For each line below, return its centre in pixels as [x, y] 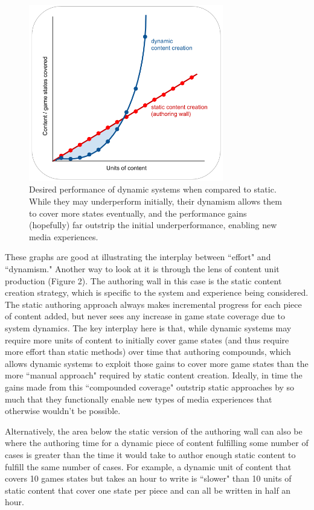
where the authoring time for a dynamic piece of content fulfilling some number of [157, 443]
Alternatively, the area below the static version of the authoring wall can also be [154, 431]
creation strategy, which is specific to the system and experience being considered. [157, 292]
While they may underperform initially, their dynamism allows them [155, 201]
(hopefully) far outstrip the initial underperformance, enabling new [153, 225]
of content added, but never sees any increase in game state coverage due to [145, 316]
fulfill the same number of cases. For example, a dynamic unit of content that [148, 466]
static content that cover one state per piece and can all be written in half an [148, 490]
